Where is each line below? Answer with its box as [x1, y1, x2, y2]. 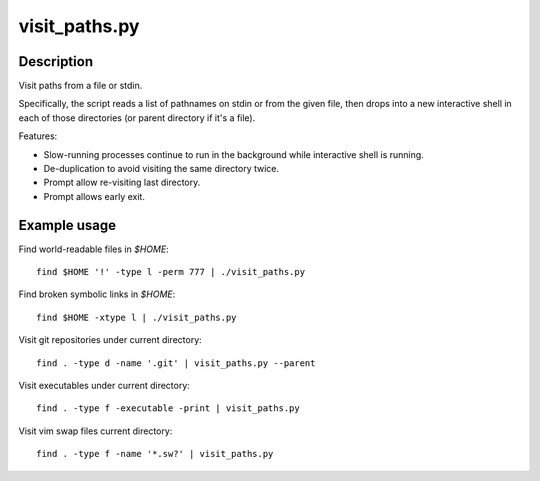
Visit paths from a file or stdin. [18, 80, 143, 92]
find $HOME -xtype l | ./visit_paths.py [36, 311, 237, 323]
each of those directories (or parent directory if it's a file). [18, 111, 256, 124]
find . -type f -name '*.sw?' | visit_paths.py [36, 448, 274, 460]
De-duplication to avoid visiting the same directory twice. [43, 163, 280, 175]
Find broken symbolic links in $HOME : [18, 288, 176, 300]
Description [18, 53, 94, 70]
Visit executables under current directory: [18, 380, 190, 392]
